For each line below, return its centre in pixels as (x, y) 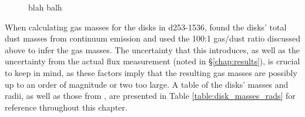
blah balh (45, 7)
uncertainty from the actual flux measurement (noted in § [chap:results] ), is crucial (152, 61)
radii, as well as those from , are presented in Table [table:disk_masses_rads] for (150, 96)
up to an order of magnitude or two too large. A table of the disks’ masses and (147, 84)
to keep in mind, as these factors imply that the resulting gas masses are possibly (151, 72)
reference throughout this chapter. (66, 107)
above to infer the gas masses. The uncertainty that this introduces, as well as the (152, 49)
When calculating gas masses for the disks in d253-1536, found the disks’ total (146, 27)
